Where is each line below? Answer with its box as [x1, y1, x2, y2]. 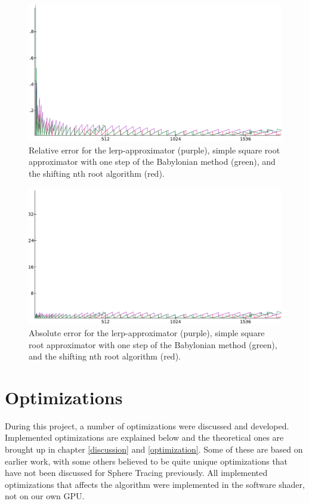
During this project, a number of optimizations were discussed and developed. [5, 419, 289, 432]
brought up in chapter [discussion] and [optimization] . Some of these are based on [5, 443, 303, 455]
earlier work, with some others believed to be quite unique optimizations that [5, 454, 288, 467]
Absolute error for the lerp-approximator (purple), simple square [29, 326, 265, 339]
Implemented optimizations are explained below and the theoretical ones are [5, 431, 284, 444]
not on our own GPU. [5, 490, 85, 502]
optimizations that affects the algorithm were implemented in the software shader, [5, 478, 305, 490]
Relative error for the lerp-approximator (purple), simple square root [29, 143, 280, 156]
